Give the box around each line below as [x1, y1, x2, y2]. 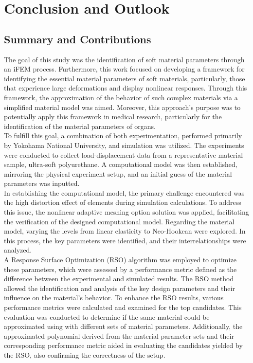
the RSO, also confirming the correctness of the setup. [4, 349, 165, 360]
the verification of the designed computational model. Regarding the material [4, 216, 235, 226]
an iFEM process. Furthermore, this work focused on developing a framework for [4, 64, 245, 74]
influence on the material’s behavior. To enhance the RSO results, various [4, 292, 224, 303]
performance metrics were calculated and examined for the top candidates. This [4, 302, 242, 312]
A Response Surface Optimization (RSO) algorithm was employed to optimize [4, 254, 236, 265]
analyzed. [4, 245, 32, 255]
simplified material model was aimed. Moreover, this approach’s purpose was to [4, 102, 241, 112]
